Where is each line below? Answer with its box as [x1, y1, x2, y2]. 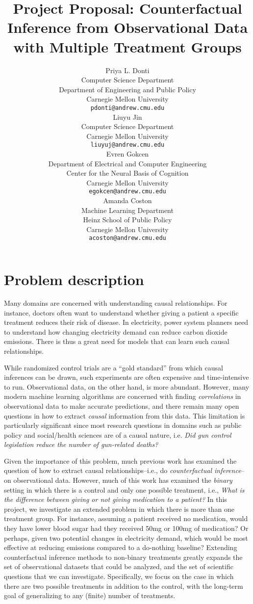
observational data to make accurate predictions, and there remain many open [4, 400, 239, 411]
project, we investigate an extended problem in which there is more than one [4, 503, 235, 514]
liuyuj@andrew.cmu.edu [90, 141, 165, 149]
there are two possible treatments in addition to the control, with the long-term [4, 580, 243, 591]
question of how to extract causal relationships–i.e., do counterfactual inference [4, 465, 241, 475]
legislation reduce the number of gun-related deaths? [4, 439, 158, 449]
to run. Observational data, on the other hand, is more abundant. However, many [4, 381, 250, 392]
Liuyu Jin [113, 111, 142, 122]
